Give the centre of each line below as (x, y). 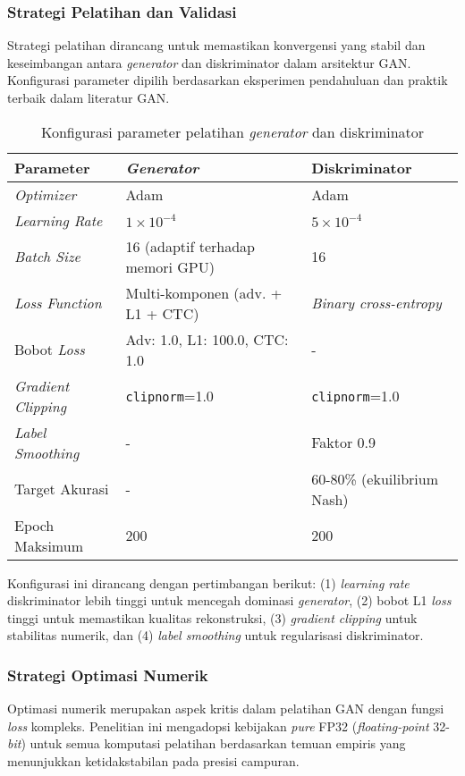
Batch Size (47, 257)
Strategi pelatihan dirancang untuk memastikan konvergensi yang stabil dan (216, 45)
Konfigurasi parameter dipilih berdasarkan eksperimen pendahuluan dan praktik (228, 80)
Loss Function (58, 303)
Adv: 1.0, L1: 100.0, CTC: (207, 339)
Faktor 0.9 (343, 443)
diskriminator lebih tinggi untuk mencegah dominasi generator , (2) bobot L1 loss (229, 600)
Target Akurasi (62, 489)
